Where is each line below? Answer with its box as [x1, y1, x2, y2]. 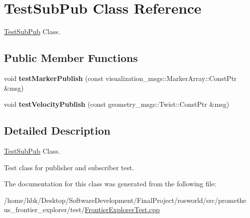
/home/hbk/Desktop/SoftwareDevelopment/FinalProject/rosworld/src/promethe [4, 195, 247, 205]
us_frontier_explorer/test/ [4, 204, 85, 215]
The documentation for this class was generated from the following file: [4, 178, 216, 189]
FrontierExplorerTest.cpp [84, 204, 160, 215]
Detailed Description [4, 123, 111, 138]
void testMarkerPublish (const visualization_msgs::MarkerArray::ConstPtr [4, 73, 237, 83]
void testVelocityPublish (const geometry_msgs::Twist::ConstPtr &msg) [4, 99, 229, 109]
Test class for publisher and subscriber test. [4, 162, 134, 172]
